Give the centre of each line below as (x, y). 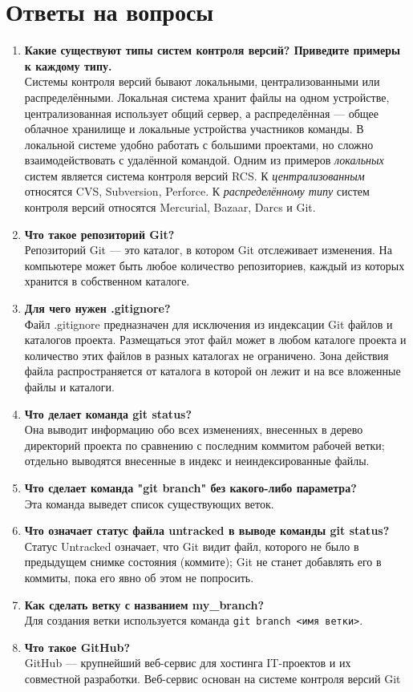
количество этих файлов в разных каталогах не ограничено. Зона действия (206, 355)
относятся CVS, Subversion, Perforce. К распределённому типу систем (197, 191)
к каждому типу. (68, 65)
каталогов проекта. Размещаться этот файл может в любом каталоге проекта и (215, 340)
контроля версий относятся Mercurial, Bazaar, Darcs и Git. (170, 207)
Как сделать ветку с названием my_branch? (144, 604)
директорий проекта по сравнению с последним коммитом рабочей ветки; (204, 445)
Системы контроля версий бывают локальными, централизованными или (202, 81)
